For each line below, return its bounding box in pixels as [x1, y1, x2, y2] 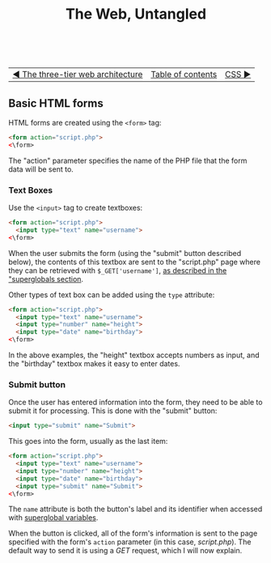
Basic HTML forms [8, 96, 104, 110]
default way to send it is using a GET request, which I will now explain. [8, 546, 243, 556]
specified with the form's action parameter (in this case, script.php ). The [8, 537, 252, 547]
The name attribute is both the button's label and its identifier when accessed [8, 504, 263, 514]
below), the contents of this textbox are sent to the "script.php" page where [8, 257, 261, 267]
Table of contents [150, 69, 218, 80]
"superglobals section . [8, 274, 83, 284]
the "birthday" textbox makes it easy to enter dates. [8, 359, 180, 369]
